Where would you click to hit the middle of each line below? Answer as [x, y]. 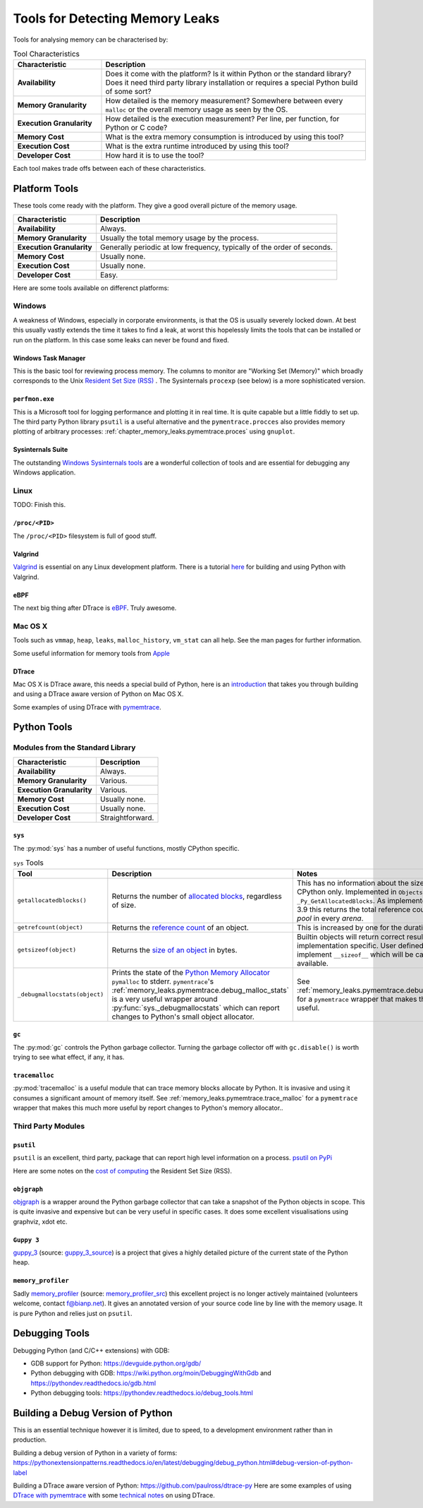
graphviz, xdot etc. [40, 1221]
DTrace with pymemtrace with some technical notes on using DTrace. [114, 1495]
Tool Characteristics [47, 54]
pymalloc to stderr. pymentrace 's [163, 981]
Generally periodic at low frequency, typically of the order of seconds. [216, 247]
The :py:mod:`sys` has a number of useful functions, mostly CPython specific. [126, 848]
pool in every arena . [330, 918]
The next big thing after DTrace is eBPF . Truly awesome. [95, 608]
